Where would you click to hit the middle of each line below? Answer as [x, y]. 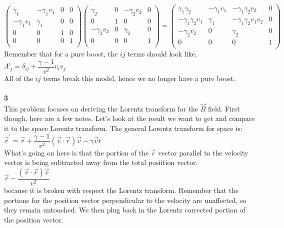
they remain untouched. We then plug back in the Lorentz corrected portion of [125, 210]
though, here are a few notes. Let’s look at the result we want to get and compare [129, 118]
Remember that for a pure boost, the [61, 54]
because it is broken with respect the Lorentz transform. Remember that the [121, 190]
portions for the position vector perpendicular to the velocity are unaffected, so [125, 200]
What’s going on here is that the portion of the [76, 152]
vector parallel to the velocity [203, 152]
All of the [19, 78]
